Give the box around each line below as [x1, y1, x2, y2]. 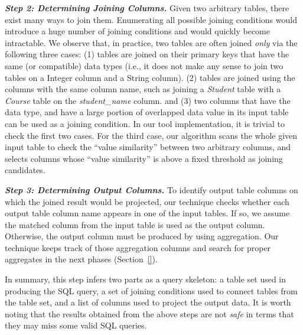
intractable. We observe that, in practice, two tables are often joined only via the [5, 36, 298, 48]
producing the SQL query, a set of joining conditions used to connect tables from [5, 284, 298, 297]
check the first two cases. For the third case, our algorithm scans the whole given [5, 129, 298, 141]
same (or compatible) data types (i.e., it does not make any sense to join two [5, 59, 284, 71]
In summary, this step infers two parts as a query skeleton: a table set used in [5, 273, 286, 285]
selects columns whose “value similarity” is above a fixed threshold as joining [5, 152, 283, 164]
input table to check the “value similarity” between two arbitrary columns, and [5, 141, 291, 153]
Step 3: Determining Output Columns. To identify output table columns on [5, 183, 298, 196]
